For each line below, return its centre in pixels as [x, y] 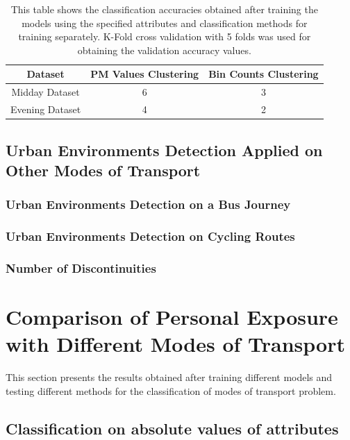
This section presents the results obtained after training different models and [169, 377]
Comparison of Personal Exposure [172, 317]
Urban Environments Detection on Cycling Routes [150, 236]
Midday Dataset [45, 92]
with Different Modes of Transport [175, 344]
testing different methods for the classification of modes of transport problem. [171, 390]
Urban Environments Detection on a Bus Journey [148, 204]
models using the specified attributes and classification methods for [165, 23]
